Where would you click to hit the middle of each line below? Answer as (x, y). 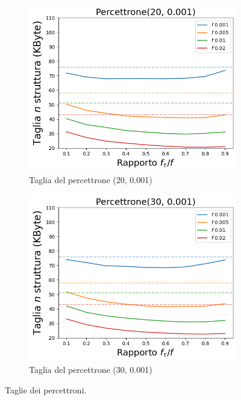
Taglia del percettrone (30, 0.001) (91, 370)
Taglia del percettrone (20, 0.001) (91, 180)
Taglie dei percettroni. (46, 390)
